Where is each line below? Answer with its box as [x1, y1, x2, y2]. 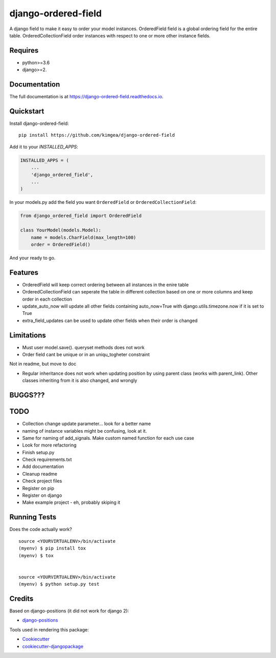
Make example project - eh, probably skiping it [22, 499, 121, 505]
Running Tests [9, 513, 56, 522]
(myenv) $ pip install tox [18, 545, 86, 551]
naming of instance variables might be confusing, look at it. [22, 428, 147, 434]
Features [9, 268, 38, 277]
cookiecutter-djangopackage [22, 643, 84, 649]
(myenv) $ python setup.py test [18, 581, 100, 587]
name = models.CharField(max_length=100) [31, 235, 136, 240]
